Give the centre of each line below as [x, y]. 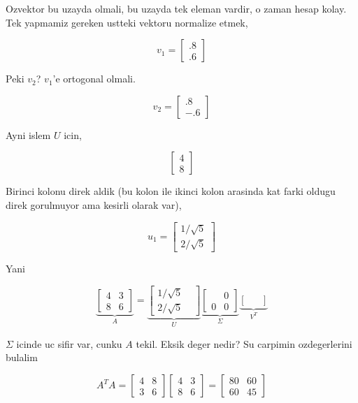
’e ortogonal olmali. [94, 79]
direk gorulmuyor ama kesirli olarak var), [94, 204]
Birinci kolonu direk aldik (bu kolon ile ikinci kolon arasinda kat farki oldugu [171, 191]
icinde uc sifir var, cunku [69, 343]
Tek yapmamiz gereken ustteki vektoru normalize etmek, [127, 22]
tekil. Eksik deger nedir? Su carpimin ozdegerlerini [244, 343]
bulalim [22, 357]
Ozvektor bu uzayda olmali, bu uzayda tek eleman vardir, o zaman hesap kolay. [176, 8]
